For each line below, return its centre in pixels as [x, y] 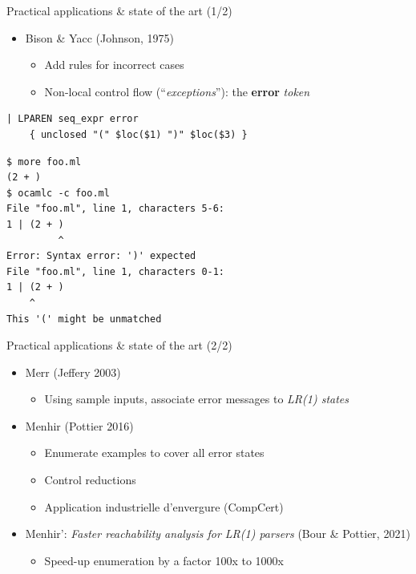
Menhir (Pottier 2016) [79, 425]
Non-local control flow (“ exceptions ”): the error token [177, 91]
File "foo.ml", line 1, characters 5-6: [116, 209]
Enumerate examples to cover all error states [154, 453]
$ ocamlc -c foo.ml [58, 193]
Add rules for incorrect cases [114, 65]
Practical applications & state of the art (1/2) [119, 10]
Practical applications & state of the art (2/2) [119, 345]
